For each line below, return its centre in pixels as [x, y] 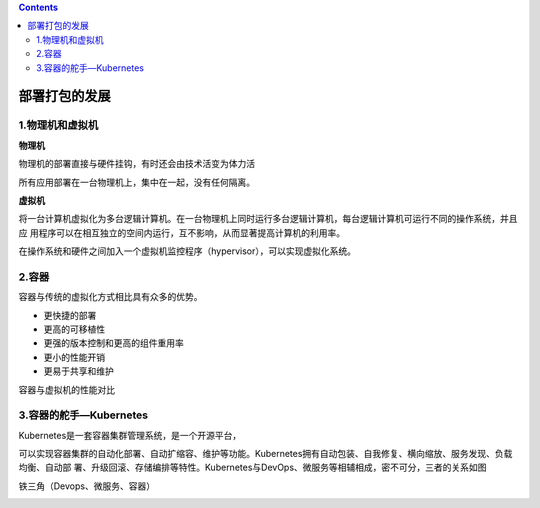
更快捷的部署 [70, 315]
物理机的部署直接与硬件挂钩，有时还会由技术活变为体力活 [136, 164]
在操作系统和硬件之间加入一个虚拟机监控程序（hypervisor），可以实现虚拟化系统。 [187, 251]
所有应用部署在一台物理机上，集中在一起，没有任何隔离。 [136, 182]
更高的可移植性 [74, 329]
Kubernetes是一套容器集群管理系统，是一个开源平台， [130, 435]
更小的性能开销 [74, 357]
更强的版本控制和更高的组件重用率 [113, 343]
